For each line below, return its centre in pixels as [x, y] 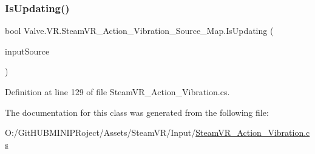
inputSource [27, 51]
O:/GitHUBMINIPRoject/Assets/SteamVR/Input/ [100, 132]
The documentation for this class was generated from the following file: [137, 112]
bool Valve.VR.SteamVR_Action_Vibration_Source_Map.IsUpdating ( [139, 31]
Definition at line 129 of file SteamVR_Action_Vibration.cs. [117, 92]
